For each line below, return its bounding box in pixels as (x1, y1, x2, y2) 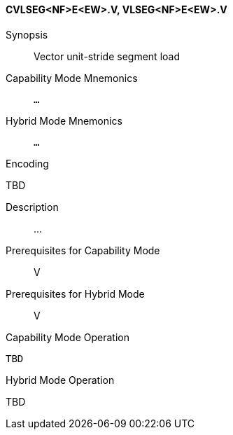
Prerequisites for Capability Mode (6, 244, 160, 256)
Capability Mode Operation (6, 331, 129, 343)
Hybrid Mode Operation (6, 373, 115, 386)
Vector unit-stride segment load (34, 50, 180, 62)
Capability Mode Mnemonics (6, 71, 138, 84)
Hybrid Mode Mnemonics (6, 114, 122, 127)
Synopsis (6, 28, 48, 41)
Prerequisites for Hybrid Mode (6, 287, 145, 300)
